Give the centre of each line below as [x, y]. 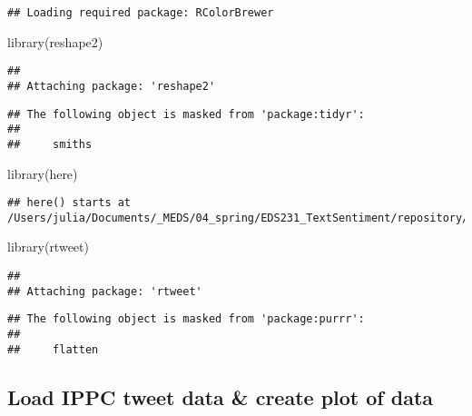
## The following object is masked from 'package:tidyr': [186, 114]
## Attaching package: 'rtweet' [105, 291]
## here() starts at [69, 203]
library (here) [43, 173]
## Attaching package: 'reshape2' [112, 86]
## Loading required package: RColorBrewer [141, 13]
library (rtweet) [48, 247]
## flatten [53, 349]
